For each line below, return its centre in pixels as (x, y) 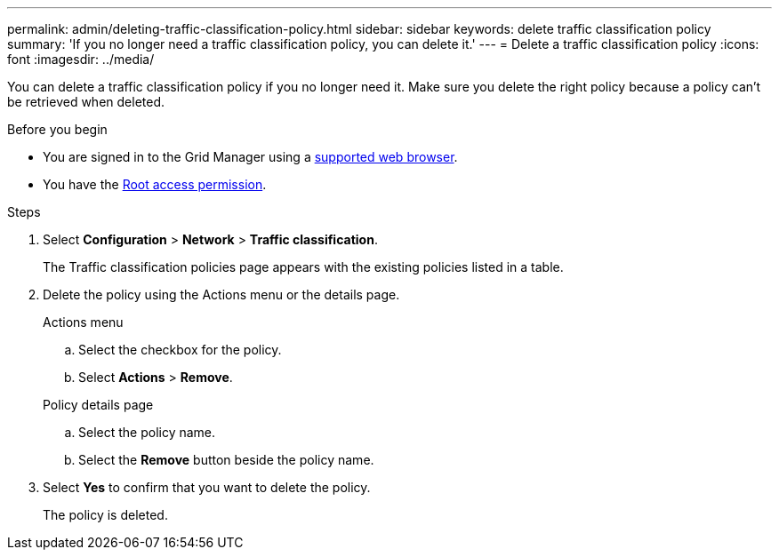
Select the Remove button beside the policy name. (226, 460)
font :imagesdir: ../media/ (81, 59)
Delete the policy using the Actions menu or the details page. (221, 294)
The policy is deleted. (105, 515)
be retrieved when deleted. (86, 102)
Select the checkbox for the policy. (180, 350)
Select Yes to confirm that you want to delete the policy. (207, 487)
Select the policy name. (147, 432)
